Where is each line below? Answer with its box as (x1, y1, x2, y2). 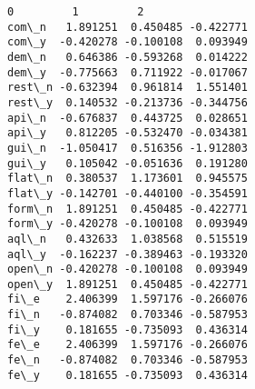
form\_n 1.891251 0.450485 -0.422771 (7, 202, 248, 215)
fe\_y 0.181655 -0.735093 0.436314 (7, 368, 248, 382)
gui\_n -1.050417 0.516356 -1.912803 (7, 141, 248, 155)
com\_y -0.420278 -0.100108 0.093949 (7, 35, 248, 49)
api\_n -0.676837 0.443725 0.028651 (7, 111, 248, 125)
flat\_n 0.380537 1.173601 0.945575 (7, 172, 248, 185)
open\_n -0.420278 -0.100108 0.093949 (7, 263, 248, 276)
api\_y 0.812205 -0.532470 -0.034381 (7, 126, 248, 140)
